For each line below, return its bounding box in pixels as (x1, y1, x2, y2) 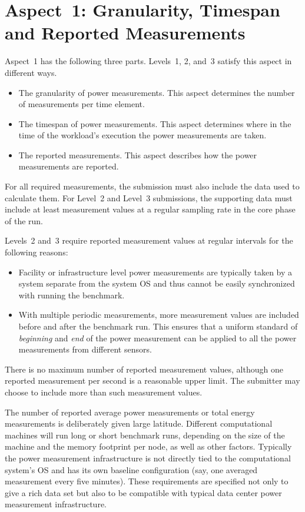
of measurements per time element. (18, 98, 145, 110)
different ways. (5, 66, 57, 78)
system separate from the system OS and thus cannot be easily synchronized (18, 277, 295, 290)
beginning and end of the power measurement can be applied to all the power (18, 331, 297, 344)
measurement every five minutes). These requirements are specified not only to (5, 475, 289, 487)
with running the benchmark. (18, 288, 125, 301)
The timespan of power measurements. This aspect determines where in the (18, 117, 291, 129)
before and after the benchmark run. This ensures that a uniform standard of (18, 320, 298, 332)
